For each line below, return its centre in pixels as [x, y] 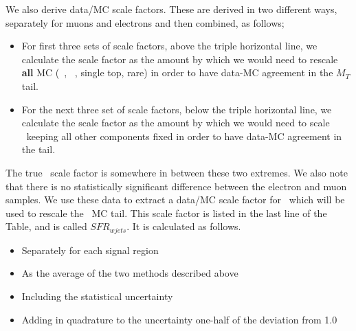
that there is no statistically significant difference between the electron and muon [176, 186]
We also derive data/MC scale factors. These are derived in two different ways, [171, 9]
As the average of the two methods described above [130, 273]
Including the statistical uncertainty [97, 296]
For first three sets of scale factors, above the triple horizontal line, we [169, 46]
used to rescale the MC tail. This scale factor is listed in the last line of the [166, 213]
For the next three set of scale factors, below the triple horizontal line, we [177, 109]
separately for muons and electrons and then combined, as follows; [145, 22]
